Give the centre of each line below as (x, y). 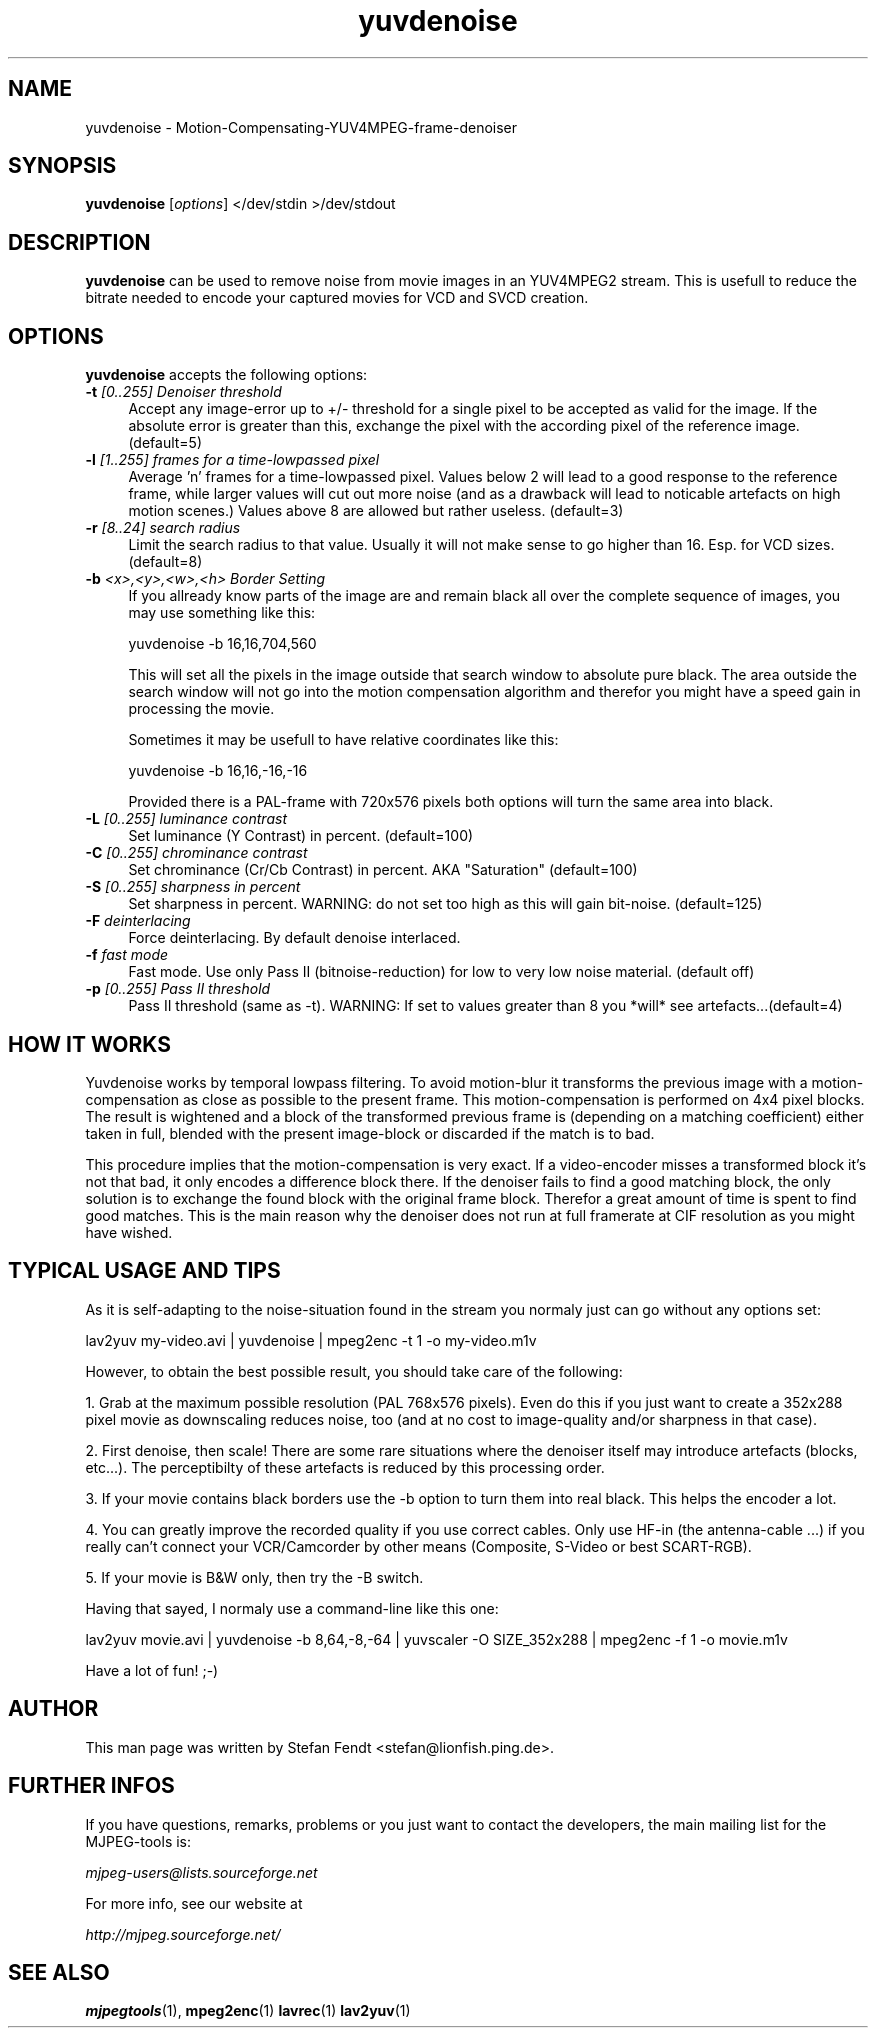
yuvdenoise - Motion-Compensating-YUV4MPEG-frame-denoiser (301, 127)
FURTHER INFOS (91, 1786)
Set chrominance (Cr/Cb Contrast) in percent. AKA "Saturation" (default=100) (383, 870)
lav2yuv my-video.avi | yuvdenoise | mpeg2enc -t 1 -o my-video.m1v (311, 1340)
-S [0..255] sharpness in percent (193, 887)
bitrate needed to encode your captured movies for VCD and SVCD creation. (337, 298)
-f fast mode (127, 955)
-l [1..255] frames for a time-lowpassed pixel (232, 460)
